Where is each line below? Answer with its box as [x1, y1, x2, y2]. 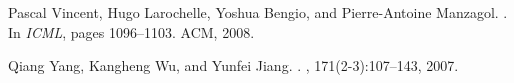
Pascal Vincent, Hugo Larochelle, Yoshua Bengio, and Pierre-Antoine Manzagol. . [8, 2, 508, 22]
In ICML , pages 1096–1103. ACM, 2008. [8, 21, 255, 42]
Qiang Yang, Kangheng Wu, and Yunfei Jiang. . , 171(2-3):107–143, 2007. [8, 55, 459, 76]
